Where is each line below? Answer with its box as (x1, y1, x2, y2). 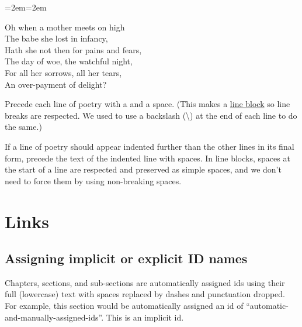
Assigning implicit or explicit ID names (5, 249, 248, 267)
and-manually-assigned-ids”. (5, 311, 104, 323)
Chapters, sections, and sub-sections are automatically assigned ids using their (5, 276, 285, 288)
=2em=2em (5, 1, 47, 13)
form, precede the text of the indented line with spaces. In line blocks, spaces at (5, 152, 290, 164)
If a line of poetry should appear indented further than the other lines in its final (5, 140, 294, 152)
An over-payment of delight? (5, 78, 107, 90)
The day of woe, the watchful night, (5, 55, 133, 67)
